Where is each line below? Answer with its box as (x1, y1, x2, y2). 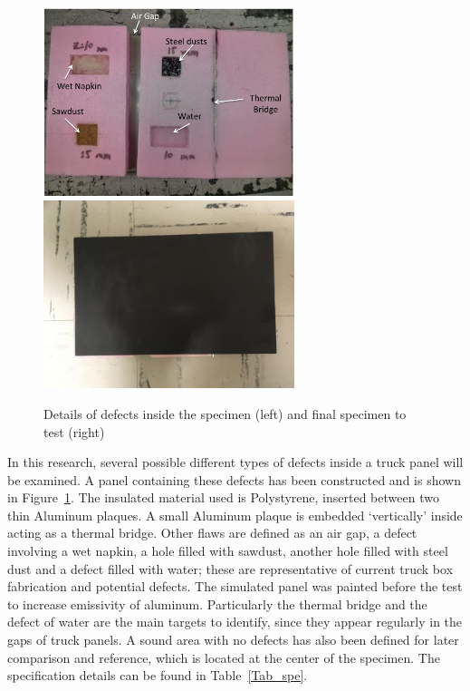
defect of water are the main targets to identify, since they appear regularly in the (7, 612, 463, 631)
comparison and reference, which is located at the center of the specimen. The (7, 647, 440, 667)
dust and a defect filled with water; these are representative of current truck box (7, 559, 454, 578)
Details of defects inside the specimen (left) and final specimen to (43, 404, 407, 423)
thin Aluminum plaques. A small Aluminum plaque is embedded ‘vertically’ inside (7, 505, 463, 524)
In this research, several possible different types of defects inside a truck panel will (7, 453, 464, 472)
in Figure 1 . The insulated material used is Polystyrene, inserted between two (7, 488, 439, 507)
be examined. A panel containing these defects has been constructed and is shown (7, 470, 461, 489)
